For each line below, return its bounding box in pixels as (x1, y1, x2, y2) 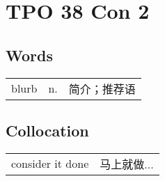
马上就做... (100, 155, 154, 172)
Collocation (6, 119, 89, 141)
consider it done (11, 155, 89, 172)
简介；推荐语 (68, 80, 136, 97)
